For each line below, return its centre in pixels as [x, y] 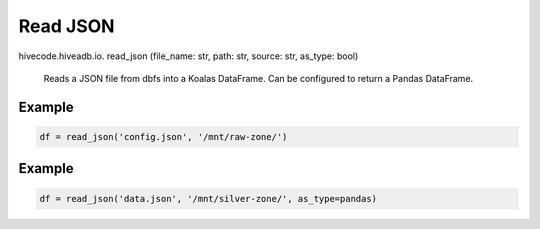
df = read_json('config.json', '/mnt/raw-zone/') [163, 136]
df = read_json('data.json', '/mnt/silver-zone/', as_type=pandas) [208, 198]
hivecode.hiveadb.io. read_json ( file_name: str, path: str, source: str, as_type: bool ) [188, 56]
